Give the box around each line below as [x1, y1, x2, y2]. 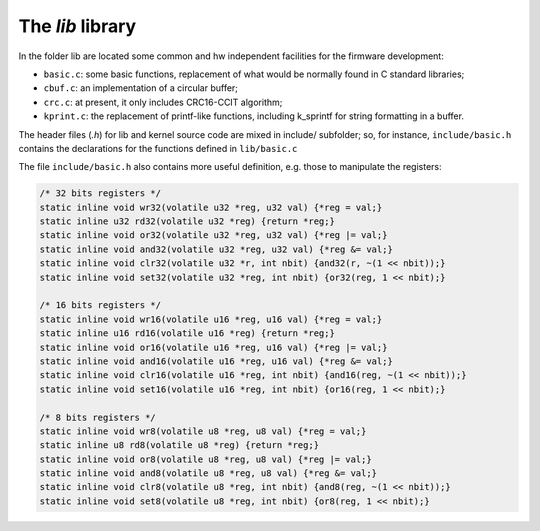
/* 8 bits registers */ [39, 411, 157, 423]
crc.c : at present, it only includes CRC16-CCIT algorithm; [43, 96, 283, 108]
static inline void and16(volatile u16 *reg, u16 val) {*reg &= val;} [39, 355, 394, 367]
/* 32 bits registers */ [39, 188, 162, 199]
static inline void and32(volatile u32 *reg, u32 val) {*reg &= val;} [39, 243, 394, 255]
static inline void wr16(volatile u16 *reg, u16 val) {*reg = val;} [39, 313, 383, 325]
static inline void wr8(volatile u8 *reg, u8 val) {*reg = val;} [39, 425, 367, 437]
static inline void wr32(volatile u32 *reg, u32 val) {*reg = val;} [39, 201, 383, 213]
